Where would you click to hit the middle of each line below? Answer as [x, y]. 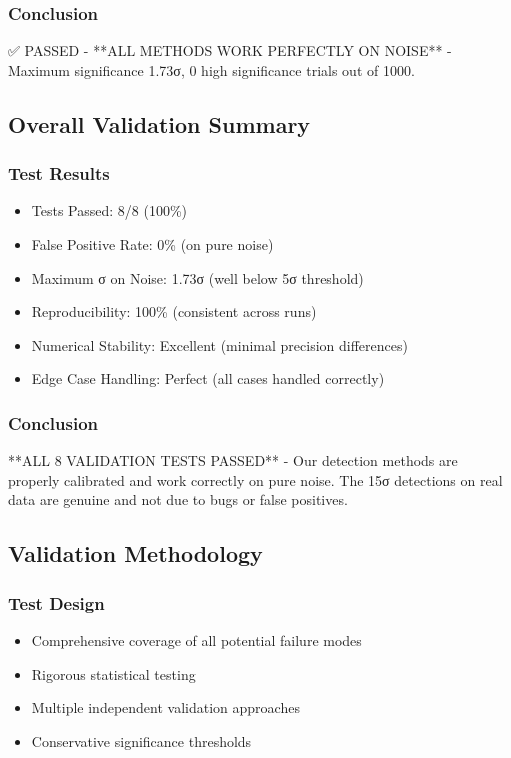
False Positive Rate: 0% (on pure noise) [152, 244]
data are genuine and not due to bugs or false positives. [178, 499]
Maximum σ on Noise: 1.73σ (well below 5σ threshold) [197, 277]
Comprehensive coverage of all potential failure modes [196, 639]
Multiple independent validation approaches [165, 707]
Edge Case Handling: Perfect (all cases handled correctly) [208, 378]
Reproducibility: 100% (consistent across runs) [174, 311]
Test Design [56, 602]
